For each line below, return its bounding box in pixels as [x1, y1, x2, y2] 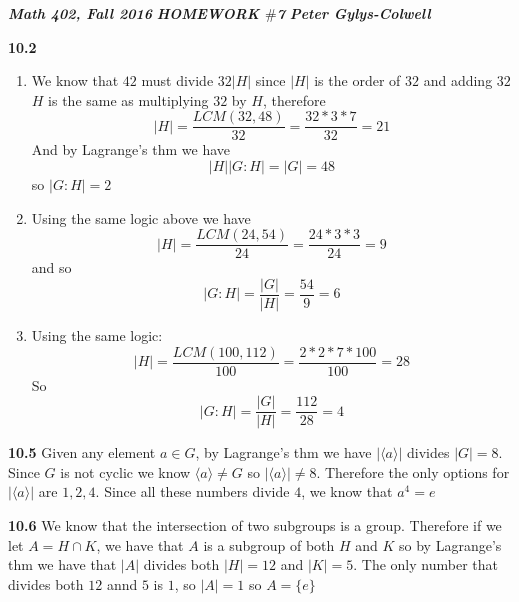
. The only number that [353, 554, 498, 575]
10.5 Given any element [8, 442, 156, 463]
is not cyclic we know [60, 461, 191, 482]
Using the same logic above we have [31, 207, 251, 228]
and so [31, 257, 72, 278]
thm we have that [8, 554, 117, 575]
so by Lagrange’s [399, 534, 502, 555]
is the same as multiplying [48, 89, 209, 110]
